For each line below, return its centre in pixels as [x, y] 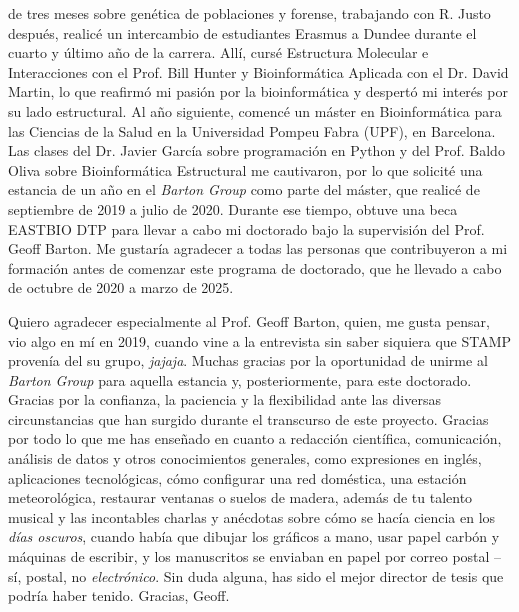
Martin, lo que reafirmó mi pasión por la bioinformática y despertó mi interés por [258, 91]
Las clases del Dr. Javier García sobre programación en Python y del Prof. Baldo [256, 150]
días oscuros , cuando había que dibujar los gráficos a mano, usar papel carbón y [254, 536]
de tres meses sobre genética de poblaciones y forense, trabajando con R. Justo [249, 13]
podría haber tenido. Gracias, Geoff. [119, 595]
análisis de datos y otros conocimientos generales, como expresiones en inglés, [245, 458]
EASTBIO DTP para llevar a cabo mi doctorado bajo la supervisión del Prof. [246, 228]
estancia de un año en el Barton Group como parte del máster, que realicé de [244, 189]
